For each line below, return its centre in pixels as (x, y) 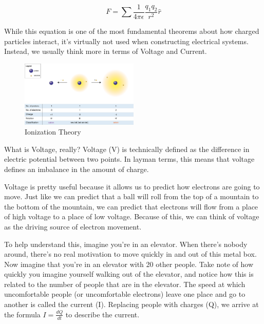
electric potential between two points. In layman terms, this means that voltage (129, 159)
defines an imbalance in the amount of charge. (77, 169)
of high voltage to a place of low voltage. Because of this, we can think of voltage (132, 216)
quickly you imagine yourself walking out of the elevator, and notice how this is (129, 274)
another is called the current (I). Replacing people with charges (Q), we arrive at (131, 304)
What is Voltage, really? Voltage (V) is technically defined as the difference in (127, 149)
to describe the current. (102, 314)
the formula (22, 314)
